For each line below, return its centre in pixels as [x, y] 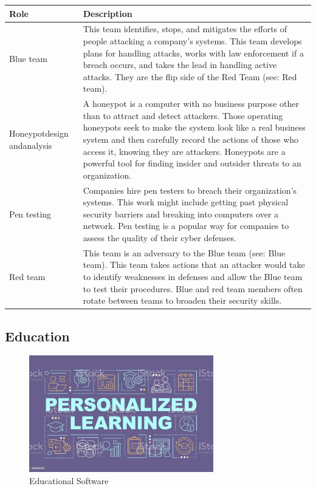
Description [108, 13]
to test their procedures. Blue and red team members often [193, 288]
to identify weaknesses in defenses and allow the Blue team [193, 276]
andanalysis [31, 145]
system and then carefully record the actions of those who [191, 139]
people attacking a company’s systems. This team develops [192, 40]
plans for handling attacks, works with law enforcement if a [193, 53]
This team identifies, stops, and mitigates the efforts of [185, 29]
